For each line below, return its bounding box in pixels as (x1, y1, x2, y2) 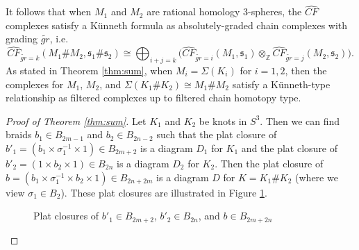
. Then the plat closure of (215, 156, 324, 170)
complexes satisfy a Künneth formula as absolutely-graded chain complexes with (6, 17, 348, 32)
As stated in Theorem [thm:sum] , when (6, 63, 173, 78)
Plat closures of (33, 208, 99, 223)
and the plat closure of (241, 140, 338, 155)
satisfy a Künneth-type (232, 76, 331, 91)
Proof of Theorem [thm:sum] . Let (6, 113, 147, 128)
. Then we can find (260, 113, 340, 128)
